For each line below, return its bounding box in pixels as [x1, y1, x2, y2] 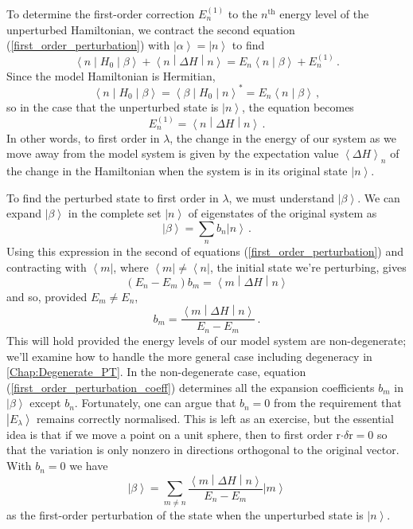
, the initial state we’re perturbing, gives [209, 258, 407, 275]
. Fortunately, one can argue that [74, 394, 236, 411]
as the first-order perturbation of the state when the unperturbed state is [6, 506, 364, 523]
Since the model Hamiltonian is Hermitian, [6, 67, 216, 84]
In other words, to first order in [6, 129, 160, 146]
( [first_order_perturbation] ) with [6, 37, 170, 53]
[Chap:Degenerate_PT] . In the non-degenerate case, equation [6, 363, 306, 380]
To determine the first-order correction [6, 6, 195, 22]
